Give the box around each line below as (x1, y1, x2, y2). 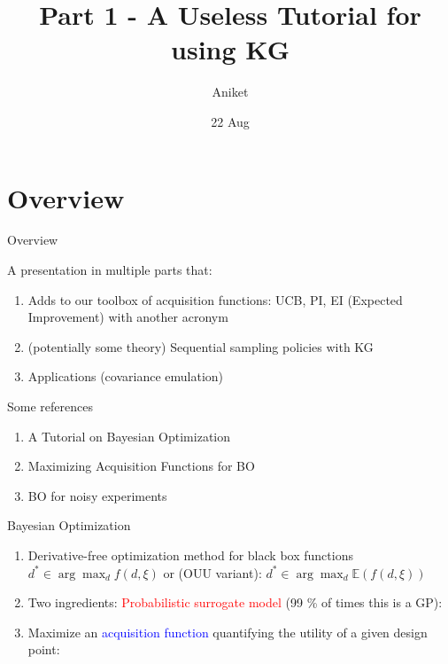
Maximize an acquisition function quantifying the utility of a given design (27, 622, 428, 641)
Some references (7, 397, 93, 415)
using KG (171, 31, 290, 67)
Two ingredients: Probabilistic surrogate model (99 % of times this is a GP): (27, 593, 443, 612)
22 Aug (211, 112, 250, 130)
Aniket (212, 82, 249, 101)
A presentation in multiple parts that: (7, 261, 212, 279)
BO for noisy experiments (27, 486, 167, 504)
